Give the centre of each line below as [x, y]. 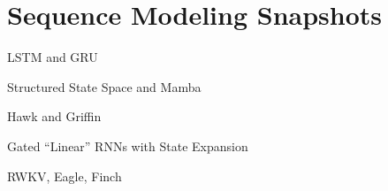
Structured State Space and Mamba [104, 86]
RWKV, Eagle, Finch [65, 176]
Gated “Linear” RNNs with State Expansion [128, 145]
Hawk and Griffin [54, 116]
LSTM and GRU [53, 57]
